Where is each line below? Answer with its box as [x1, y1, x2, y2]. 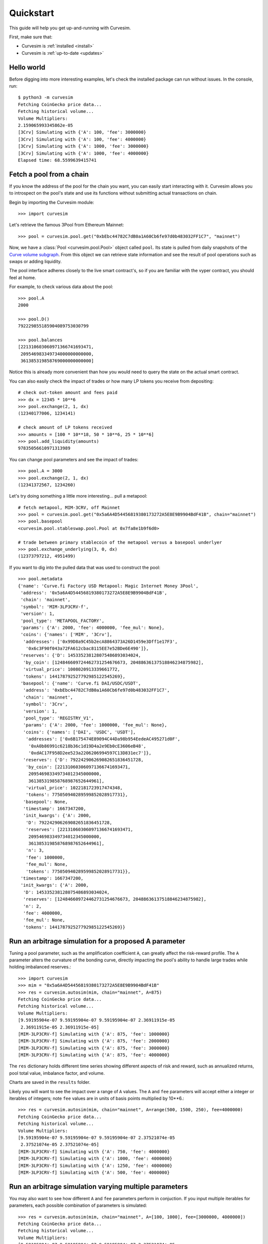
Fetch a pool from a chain [9, 170, 89, 179]
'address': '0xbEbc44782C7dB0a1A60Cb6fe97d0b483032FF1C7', [23, 687, 170, 693]
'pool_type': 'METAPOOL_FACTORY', [20, 618, 105, 623]
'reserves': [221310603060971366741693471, [25, 827, 134, 832]
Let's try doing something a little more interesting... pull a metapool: [9, 493, 147, 499]
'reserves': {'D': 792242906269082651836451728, [23, 757, 144, 763]
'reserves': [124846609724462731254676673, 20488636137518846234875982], [23, 896, 206, 902]
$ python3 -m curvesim [18, 95, 73, 101]
